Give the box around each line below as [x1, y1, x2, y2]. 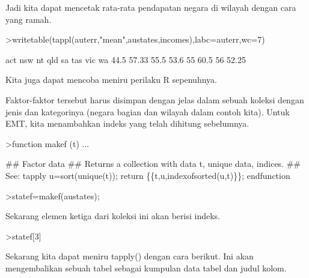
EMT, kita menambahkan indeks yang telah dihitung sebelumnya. [5, 117, 249, 130]
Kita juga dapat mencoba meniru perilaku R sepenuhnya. [5, 73, 217, 86]
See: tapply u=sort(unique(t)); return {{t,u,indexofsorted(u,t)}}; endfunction [5, 169, 290, 181]
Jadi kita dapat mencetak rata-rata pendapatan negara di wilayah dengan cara [5, 1, 296, 13]
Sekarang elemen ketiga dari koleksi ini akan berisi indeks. [5, 210, 220, 222]
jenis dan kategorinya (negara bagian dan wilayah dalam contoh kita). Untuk [5, 105, 290, 118]
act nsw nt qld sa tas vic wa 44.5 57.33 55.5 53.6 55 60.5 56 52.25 [5, 53, 246, 65]
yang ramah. [5, 13, 52, 25]
